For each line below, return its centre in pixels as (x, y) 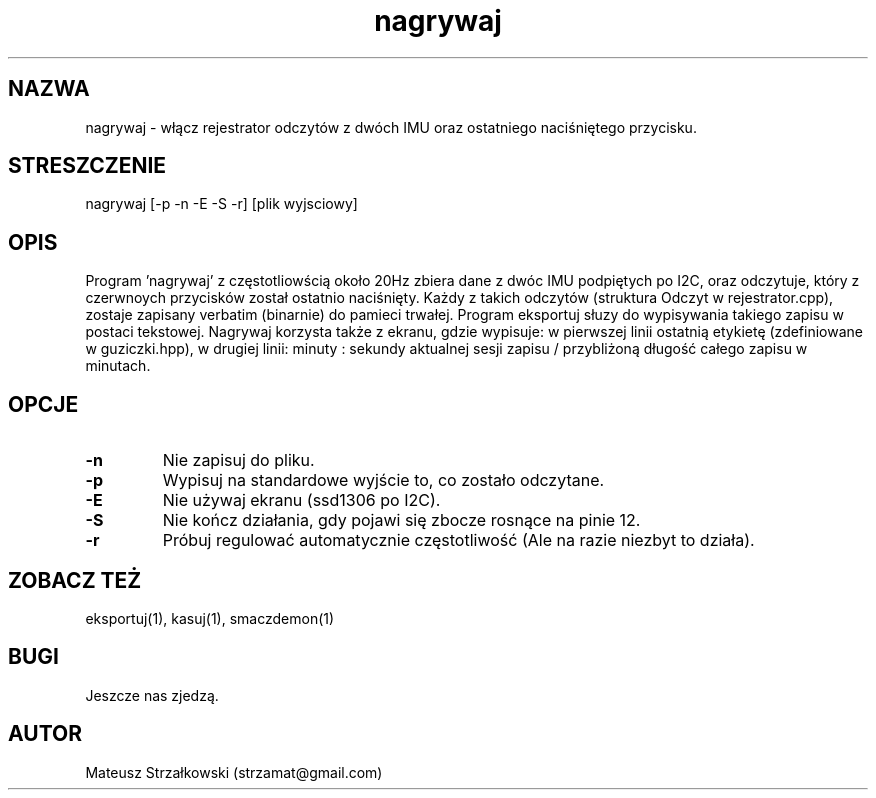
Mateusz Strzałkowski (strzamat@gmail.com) (234, 772)
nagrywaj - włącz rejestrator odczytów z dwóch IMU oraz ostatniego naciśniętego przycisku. (391, 127)
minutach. (118, 366)
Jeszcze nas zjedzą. (152, 695)
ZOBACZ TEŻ (75, 580)
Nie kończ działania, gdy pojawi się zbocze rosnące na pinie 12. (401, 520)
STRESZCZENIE (87, 166)
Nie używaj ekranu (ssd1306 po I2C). (301, 500)
